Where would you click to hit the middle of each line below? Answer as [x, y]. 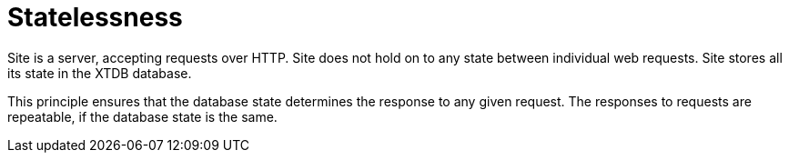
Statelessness [95, 17]
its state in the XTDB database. [100, 73]
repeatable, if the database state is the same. [142, 116]
